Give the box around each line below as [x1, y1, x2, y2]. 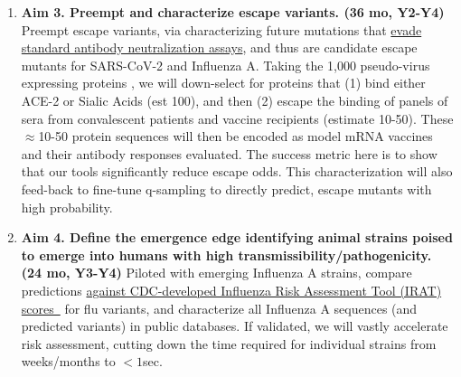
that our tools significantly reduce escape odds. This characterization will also [21, 162, 453, 181]
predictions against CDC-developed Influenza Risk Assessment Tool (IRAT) [21, 280, 442, 299]
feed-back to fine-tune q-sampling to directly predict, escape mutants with [21, 179, 432, 198]
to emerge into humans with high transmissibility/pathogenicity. [21, 245, 432, 264]
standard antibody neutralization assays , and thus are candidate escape [21, 38, 418, 57]
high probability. [21, 197, 113, 216]
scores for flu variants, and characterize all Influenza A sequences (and [21, 298, 418, 317]
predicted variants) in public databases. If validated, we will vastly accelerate [21, 316, 448, 335]
